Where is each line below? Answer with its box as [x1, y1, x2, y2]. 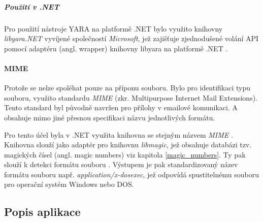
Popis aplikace [4, 204, 81, 219]
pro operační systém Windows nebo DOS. [4, 179, 134, 189]
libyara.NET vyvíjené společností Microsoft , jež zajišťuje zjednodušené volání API [4, 33, 259, 44]
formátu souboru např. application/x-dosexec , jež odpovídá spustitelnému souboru [4, 169, 259, 179]
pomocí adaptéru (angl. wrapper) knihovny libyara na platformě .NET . [4, 43, 228, 53]
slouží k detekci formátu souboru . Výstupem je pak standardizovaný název [4, 159, 238, 170]
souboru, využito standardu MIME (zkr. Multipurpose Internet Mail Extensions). [4, 92, 258, 103]
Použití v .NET [4, 1, 59, 12]
